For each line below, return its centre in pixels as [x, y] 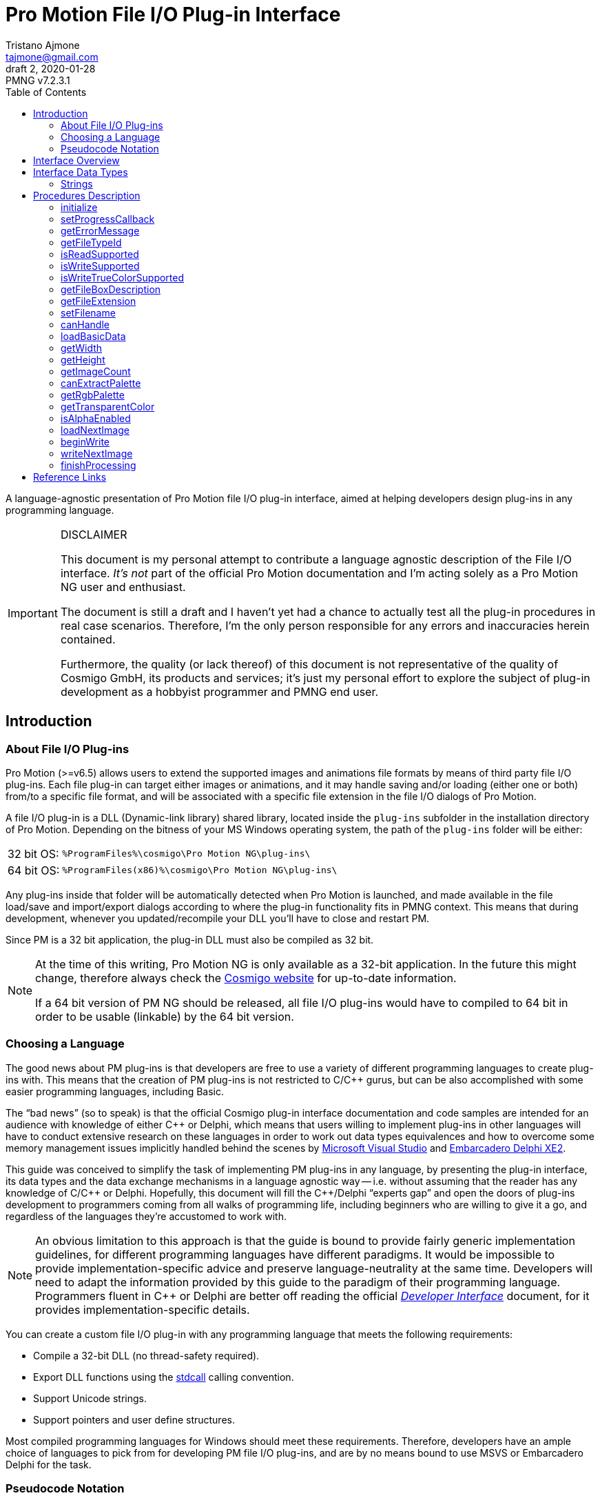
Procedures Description [87, 195]
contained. [88, 639]
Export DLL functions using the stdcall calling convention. [164, 1377]
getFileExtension [99, 301]
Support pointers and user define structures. [134, 1419]
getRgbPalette [93, 395]
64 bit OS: [34, 870]
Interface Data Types [81, 172]
